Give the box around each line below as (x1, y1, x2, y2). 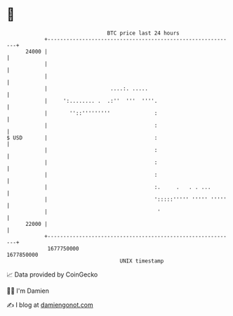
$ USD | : (6, 134, 158, 141)
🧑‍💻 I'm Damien (6, 286, 50, 295)
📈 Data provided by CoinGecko (6, 270, 98, 279)
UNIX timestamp (119, 257, 164, 265)
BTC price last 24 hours (107, 30, 180, 37)
